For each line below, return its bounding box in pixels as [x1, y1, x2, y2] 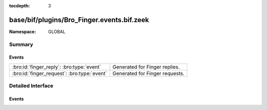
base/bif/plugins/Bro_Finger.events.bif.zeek [9, 15, 149, 24]
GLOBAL [48, 29, 66, 35]
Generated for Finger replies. [112, 63, 180, 70]
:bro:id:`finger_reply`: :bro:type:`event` [12, 63, 101, 70]
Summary [9, 41, 34, 48]
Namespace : [9, 29, 37, 35]
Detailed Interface [9, 82, 54, 89]
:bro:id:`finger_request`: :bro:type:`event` [12, 70, 107, 76]
